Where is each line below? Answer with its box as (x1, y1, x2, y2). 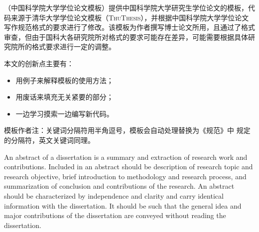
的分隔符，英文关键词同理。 (4, 134, 95, 145)
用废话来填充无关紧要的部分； (15, 92, 114, 102)
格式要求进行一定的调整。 (31, 41, 116, 52)
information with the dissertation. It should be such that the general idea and (4, 200, 242, 211)
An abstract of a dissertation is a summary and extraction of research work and (4, 151, 248, 162)
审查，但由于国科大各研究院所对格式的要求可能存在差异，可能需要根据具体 (4, 31, 248, 42)
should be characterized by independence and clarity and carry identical (4, 190, 224, 201)
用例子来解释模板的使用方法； (15, 75, 114, 85)
